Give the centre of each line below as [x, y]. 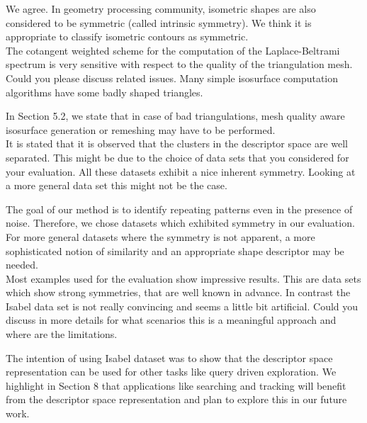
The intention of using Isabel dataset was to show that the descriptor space [169, 357]
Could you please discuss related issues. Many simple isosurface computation [172, 78]
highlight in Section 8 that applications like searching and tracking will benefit [176, 385]
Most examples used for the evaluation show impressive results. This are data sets [183, 278]
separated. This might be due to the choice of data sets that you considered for [177, 157]
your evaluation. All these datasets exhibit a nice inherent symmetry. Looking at [181, 171]
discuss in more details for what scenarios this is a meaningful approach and [171, 320]
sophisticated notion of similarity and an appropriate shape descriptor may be [175, 250]
